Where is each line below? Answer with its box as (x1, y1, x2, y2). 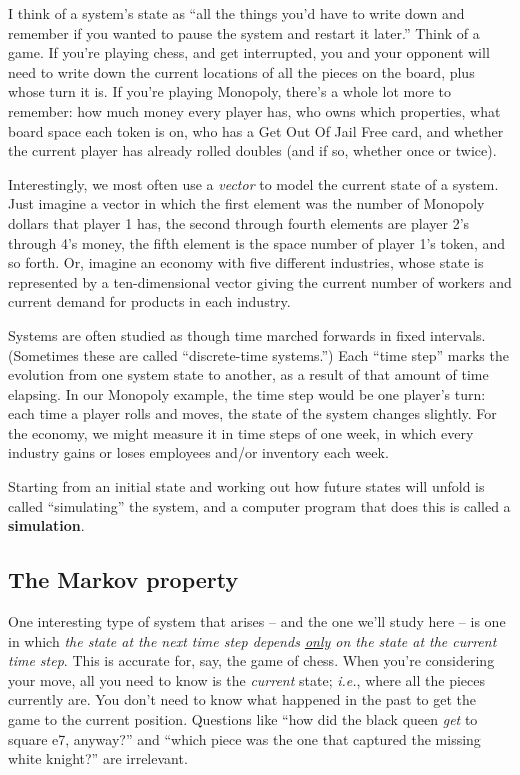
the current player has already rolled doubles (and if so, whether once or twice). (8, 140, 497, 161)
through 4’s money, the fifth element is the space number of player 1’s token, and (8, 232, 506, 253)
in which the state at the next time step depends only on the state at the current (8, 630, 497, 651)
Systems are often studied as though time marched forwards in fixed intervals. (8, 324, 486, 345)
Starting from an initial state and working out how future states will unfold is (8, 476, 485, 497)
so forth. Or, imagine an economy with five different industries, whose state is (8, 252, 484, 273)
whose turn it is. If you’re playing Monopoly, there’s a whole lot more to (8, 81, 451, 102)
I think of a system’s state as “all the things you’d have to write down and (8, 3, 465, 23)
